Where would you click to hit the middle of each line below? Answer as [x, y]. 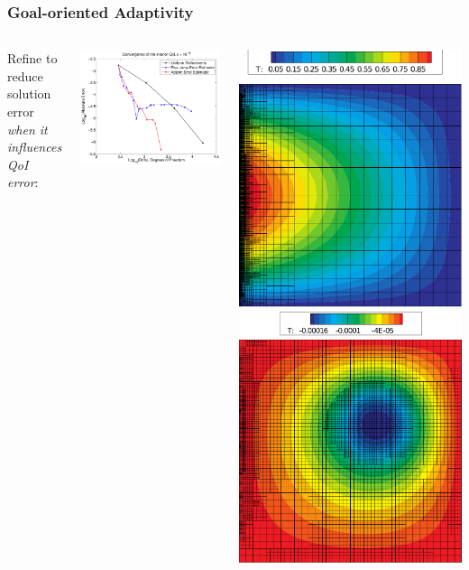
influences [35, 147]
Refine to [32, 58]
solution [29, 93]
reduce [25, 75]
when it [28, 129]
